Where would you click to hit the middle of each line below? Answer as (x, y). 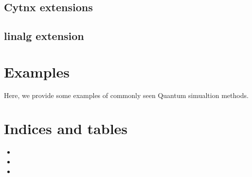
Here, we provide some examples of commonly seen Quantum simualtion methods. (126, 95)
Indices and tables (66, 128)
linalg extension (44, 36)
